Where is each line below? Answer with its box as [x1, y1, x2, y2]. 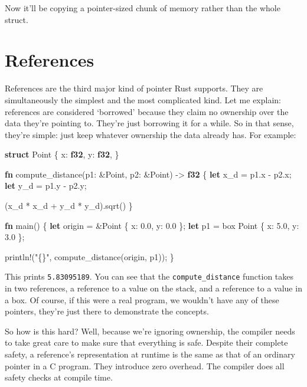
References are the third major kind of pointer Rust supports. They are [5, 82, 263, 94]
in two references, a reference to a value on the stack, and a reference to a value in [5, 282, 302, 294]
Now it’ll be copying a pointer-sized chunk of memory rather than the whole [5, 2, 280, 14]
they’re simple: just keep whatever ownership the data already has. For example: [5, 128, 296, 140]
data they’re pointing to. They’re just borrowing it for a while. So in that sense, [5, 117, 294, 129]
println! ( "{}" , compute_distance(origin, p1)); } [5, 250, 174, 263]
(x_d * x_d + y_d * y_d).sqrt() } [5, 199, 133, 212]
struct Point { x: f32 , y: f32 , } [5, 148, 119, 160]
